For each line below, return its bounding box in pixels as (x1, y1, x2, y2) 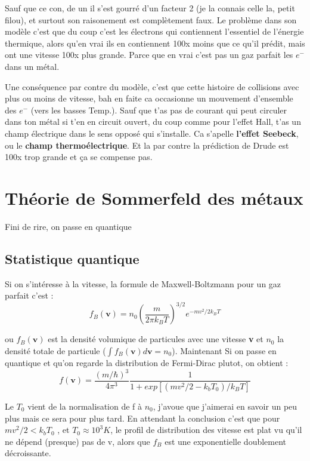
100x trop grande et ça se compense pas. (5, 150, 153, 163)
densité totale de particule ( (5, 344, 106, 356)
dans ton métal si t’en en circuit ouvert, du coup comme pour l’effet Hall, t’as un (5, 115, 301, 128)
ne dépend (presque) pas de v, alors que (5, 435, 150, 447)
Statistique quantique (5, 249, 139, 268)
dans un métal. (5, 60, 60, 72)
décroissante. (5, 447, 51, 459)
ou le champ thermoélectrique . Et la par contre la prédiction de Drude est (5, 139, 289, 151)
